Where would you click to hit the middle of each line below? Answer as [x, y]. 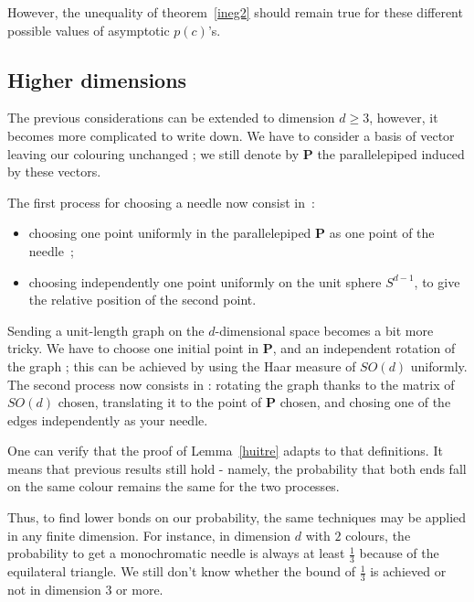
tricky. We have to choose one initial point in [133, 348]
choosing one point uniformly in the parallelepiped [170, 233]
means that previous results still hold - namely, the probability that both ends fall [237, 468]
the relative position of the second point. [142, 300]
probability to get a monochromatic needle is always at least [176, 553]
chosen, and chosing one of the [365, 402]
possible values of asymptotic [89, 30]
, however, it [404, 118]
